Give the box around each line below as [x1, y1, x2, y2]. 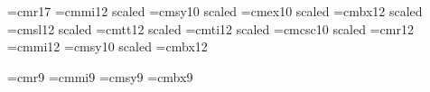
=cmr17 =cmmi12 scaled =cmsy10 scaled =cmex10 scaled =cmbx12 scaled [7, 2, 423, 20]
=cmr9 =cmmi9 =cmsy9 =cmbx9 [7, 67, 193, 86]
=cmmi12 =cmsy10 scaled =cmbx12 [7, 37, 208, 56]
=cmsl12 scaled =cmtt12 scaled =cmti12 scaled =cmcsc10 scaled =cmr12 [7, 19, 414, 38]
